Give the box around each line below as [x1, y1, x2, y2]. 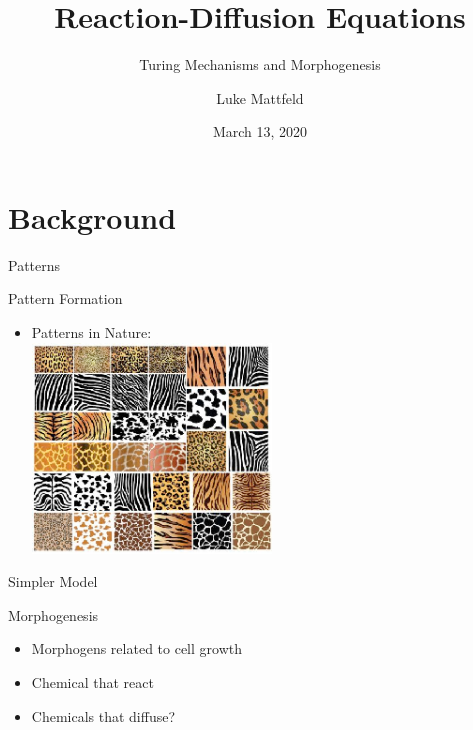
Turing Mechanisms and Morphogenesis [139, 54, 381, 75]
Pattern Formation [8, 288, 123, 309]
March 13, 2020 [212, 121, 308, 142]
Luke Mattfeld [216, 87, 304, 108]
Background [8, 196, 177, 237]
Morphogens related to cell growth [31, 638, 242, 659]
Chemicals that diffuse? [31, 705, 176, 726]
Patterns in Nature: [31, 322, 152, 343]
